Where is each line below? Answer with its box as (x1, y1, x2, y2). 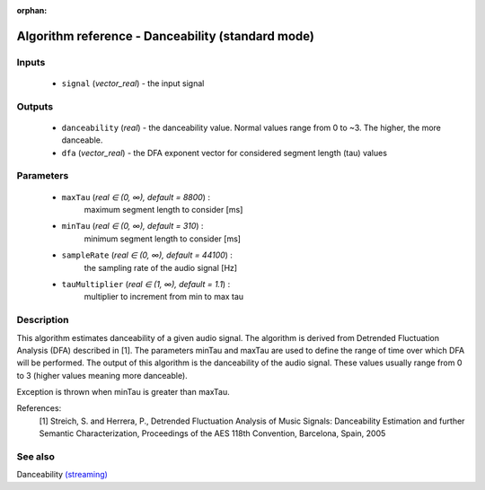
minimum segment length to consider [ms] (84, 233, 242, 244)
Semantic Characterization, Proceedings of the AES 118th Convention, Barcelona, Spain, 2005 (39, 428, 386, 439)
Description (16, 314, 69, 327)
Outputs (16, 100, 54, 112)
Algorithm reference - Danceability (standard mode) (16, 28, 314, 44)
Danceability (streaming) (16, 469, 108, 480)
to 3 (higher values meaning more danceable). (16, 370, 188, 381)
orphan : (16, 5, 48, 15)
